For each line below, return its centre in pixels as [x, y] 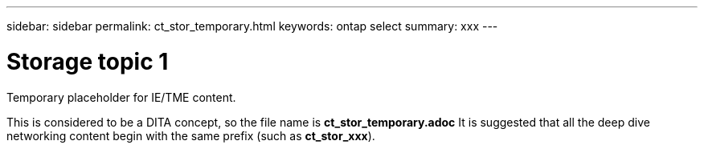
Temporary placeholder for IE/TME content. [121, 97]
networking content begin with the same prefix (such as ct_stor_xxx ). [191, 135]
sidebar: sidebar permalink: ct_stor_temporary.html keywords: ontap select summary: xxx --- [252, 26]
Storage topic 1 [88, 61]
